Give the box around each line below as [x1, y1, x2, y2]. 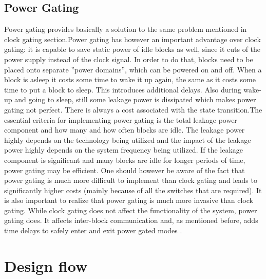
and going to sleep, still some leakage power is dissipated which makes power [14, 94, 256, 105]
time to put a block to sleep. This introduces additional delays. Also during [4, 84, 241, 95]
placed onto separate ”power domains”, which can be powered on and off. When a [4, 64, 262, 75]
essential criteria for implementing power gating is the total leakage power [4, 114, 237, 125]
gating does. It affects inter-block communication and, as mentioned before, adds [4, 215, 258, 226]
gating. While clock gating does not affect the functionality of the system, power [4, 204, 257, 215]
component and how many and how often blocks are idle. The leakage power [4, 124, 245, 135]
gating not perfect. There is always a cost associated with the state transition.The [4, 104, 262, 115]
